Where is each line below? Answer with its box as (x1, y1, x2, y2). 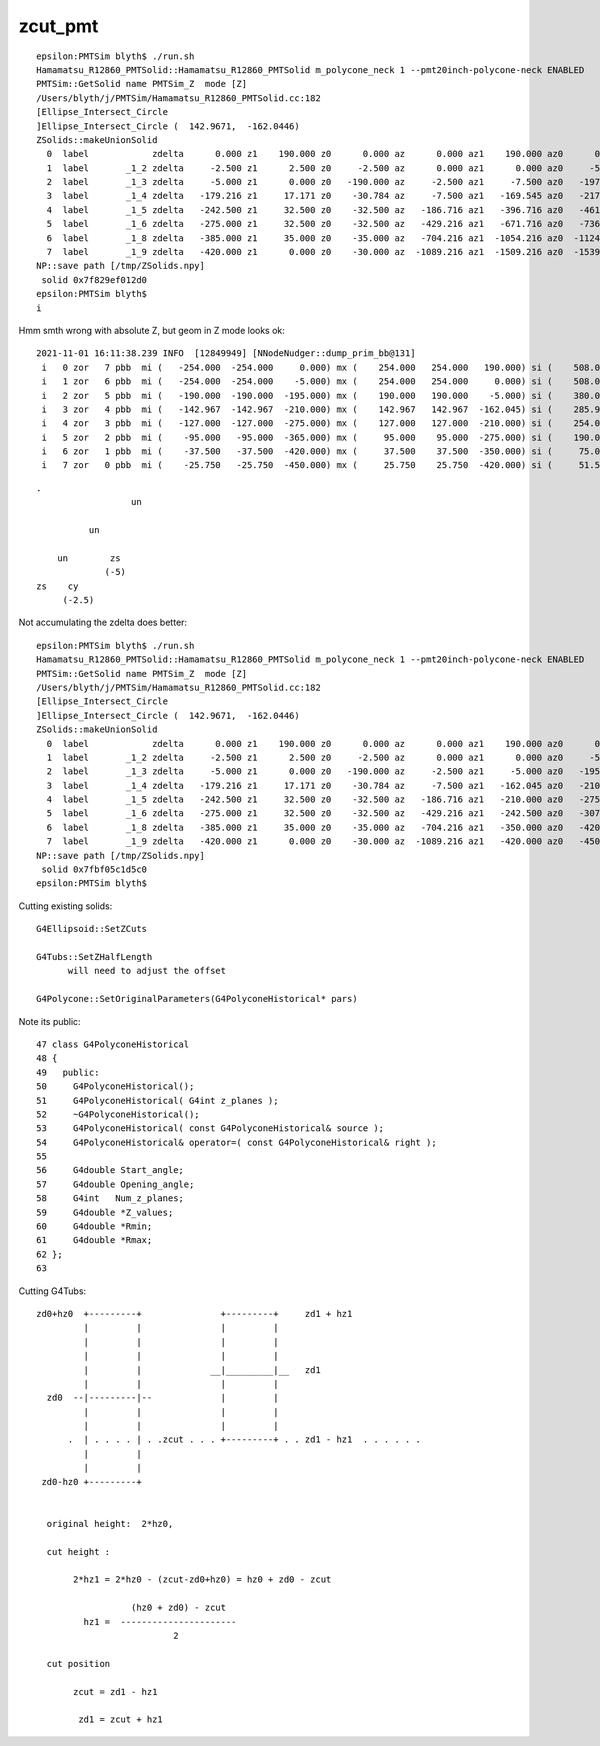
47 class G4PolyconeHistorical (36, 1038, 190, 1050)
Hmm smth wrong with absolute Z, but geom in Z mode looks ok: (18, 324, 285, 336)
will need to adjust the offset (67, 965, 227, 977)
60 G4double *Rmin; (36, 1221, 153, 1232)
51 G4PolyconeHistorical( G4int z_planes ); (36, 1095, 279, 1106)
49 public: (36, 1066, 100, 1078)
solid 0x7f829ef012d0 (41, 274, 148, 285)
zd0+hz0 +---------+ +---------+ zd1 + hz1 (36, 1308, 353, 1319)
